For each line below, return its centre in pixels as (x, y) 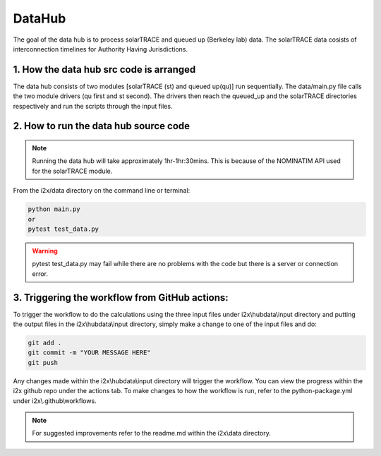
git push (43, 362)
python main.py (54, 209)
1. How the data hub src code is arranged (104, 70)
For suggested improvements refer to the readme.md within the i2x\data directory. (152, 433)
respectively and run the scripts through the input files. (93, 106)
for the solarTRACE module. (72, 171)
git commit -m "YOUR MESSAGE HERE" (89, 353)
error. (40, 274)
